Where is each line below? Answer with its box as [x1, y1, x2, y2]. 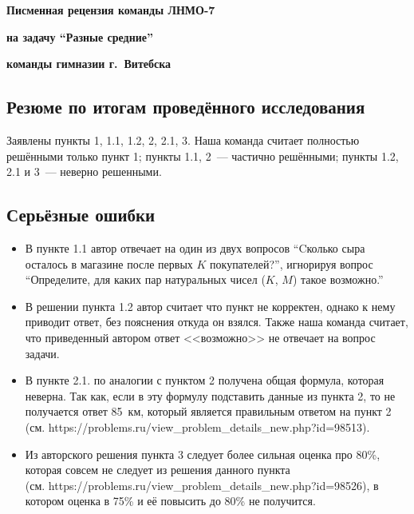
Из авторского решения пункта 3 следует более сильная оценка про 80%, [25, 445, 380, 462]
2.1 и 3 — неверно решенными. [6, 163, 162, 180]
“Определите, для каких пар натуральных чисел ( [25, 271, 266, 288]
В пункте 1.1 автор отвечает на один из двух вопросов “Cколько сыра [25, 239, 365, 256]
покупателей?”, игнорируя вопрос [210, 255, 373, 272]
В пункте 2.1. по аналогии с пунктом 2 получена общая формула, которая [25, 372, 384, 388]
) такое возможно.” [292, 271, 384, 288]
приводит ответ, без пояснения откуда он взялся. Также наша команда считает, [25, 313, 408, 330]
